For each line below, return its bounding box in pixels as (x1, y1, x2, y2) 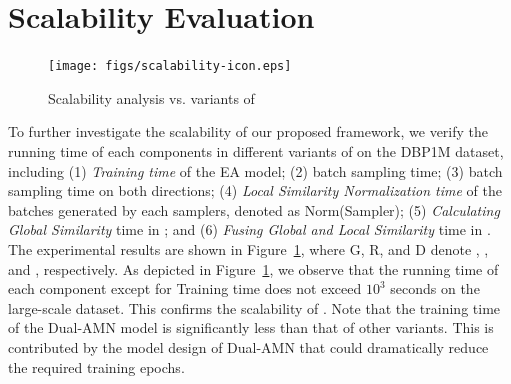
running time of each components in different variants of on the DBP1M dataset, (8, 140, 504, 161)
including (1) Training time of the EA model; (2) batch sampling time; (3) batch (8, 160, 503, 181)
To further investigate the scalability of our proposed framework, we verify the (8, 121, 489, 142)
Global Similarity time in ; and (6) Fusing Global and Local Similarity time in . (8, 219, 491, 240)
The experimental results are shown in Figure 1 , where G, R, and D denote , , (8, 238, 489, 259)
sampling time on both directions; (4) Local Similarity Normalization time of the (8, 180, 502, 201)
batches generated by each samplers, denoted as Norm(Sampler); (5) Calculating (8, 199, 500, 220)
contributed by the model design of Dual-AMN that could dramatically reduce (8, 336, 489, 357)
